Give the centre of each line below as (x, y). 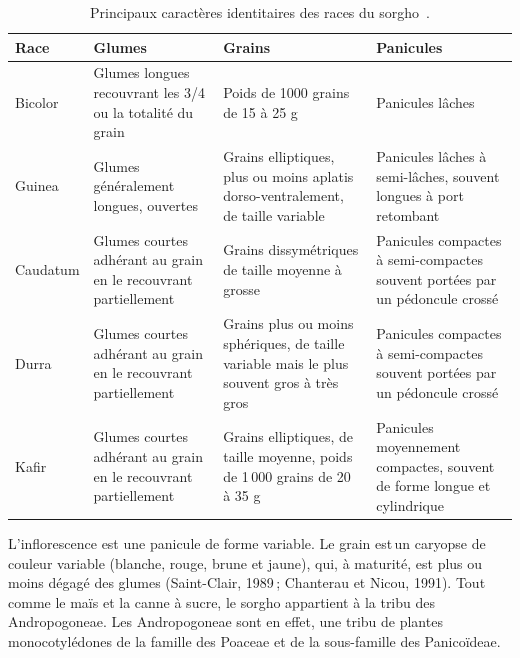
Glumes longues (141, 72)
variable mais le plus (286, 362)
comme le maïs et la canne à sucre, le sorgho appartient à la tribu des (222, 601)
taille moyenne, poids (288, 455)
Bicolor (37, 101)
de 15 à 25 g (260, 111)
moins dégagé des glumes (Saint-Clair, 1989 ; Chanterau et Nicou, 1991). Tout (247, 582)
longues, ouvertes (145, 205)
